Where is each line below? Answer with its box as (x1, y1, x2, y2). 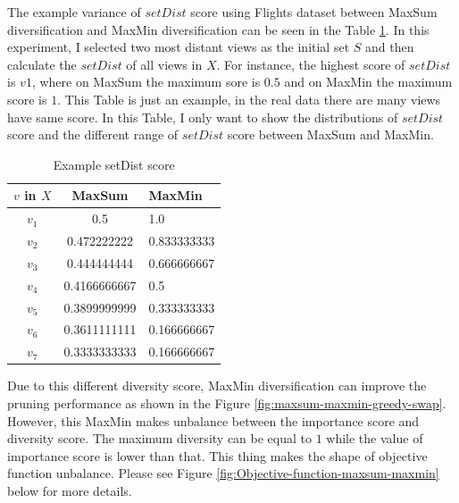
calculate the (7, 54, 77, 73)
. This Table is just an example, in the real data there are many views (57, 89, 441, 108)
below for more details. (7, 481, 132, 499)
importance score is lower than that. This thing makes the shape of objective (7, 446, 428, 465)
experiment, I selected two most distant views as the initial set (7, 38, 350, 56)
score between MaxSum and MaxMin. (227, 125, 434, 144)
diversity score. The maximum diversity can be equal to (7, 429, 312, 448)
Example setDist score (53, 155, 175, 173)
